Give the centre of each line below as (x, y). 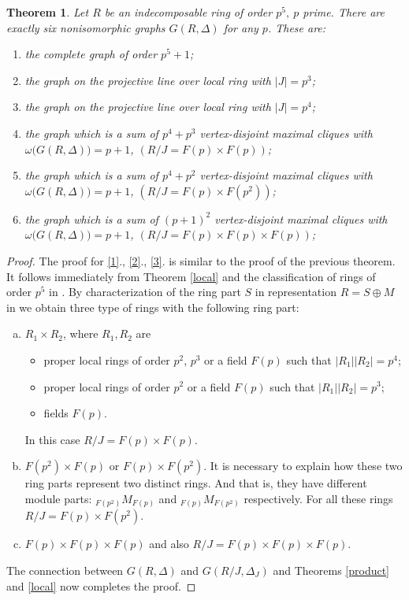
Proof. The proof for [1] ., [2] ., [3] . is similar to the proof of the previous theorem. (201, 260)
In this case (52, 439)
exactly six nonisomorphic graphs (86, 27)
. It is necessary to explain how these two (303, 466)
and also (169, 544)
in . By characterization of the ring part (145, 292)
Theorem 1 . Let (48, 12)
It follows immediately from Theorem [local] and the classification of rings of (191, 276)
